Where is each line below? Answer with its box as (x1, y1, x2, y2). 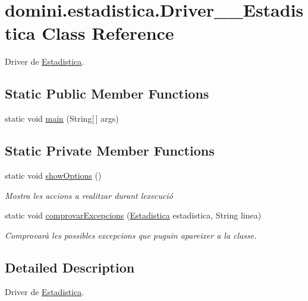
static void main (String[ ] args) (5, 112, 119, 125)
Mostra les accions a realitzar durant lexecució (5, 189, 173, 201)
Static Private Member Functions (5, 141, 215, 160)
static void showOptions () (5, 169, 102, 181)
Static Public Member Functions (5, 84, 209, 103)
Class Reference (42, 21, 174, 45)
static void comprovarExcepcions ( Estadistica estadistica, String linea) (5, 209, 262, 221)
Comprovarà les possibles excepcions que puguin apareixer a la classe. (5, 229, 257, 241)
